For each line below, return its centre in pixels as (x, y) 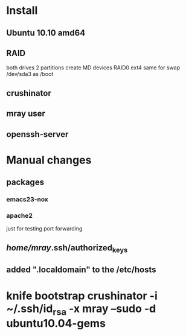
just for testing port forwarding (44, 229)
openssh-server (37, 134)
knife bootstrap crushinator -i (82, 296)
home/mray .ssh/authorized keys (67, 248)
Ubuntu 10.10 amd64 (46, 33)
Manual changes (49, 160)
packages (25, 182)
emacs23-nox (27, 200)
